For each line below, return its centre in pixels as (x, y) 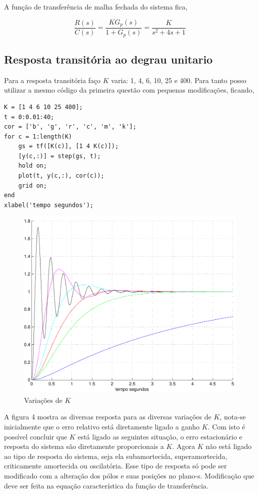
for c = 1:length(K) (38, 136)
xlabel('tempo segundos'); (49, 205)
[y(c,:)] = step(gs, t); (59, 156)
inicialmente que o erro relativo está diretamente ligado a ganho (102, 426)
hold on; (32, 166)
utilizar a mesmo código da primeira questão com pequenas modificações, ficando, (129, 90)
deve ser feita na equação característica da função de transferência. (106, 485)
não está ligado (229, 446)
